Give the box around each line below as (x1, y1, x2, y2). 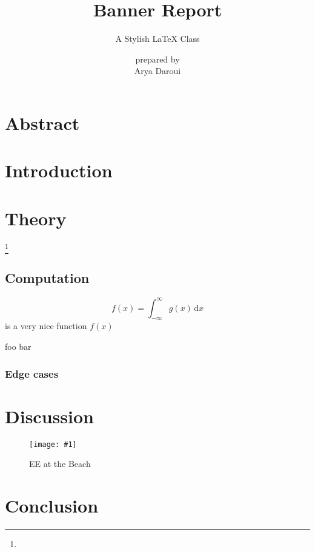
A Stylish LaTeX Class (115, 32, 200, 45)
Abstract (5, 110, 80, 135)
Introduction (5, 158, 113, 183)
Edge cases (5, 366, 59, 381)
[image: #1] (29, 440, 77, 449)
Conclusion (5, 493, 99, 518)
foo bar (5, 340, 31, 353)
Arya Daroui (134, 64, 181, 77)
